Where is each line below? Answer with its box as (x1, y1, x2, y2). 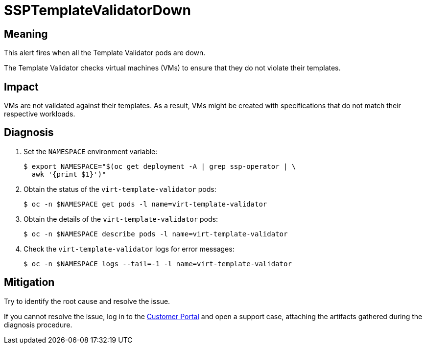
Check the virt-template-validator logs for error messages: (24, 244, 235, 253)
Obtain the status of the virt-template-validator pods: (24, 185, 216, 193)
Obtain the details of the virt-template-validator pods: (24, 214, 218, 223)
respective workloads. (4, 110, 75, 118)
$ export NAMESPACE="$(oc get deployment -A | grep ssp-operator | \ (24, 162, 296, 170)
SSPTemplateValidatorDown (4, 2, 191, 19)
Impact (4, 80, 39, 93)
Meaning (4, 27, 48, 40)
